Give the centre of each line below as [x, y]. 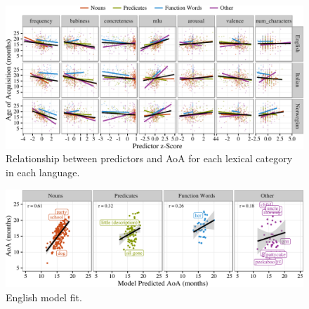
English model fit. [44, 297]
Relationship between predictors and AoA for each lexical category [149, 158]
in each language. [43, 172]
